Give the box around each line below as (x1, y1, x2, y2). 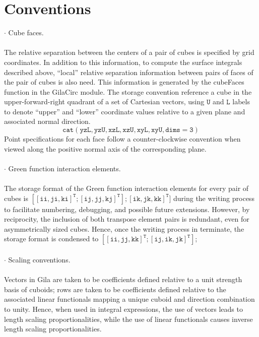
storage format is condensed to (4, 233, 99, 244)
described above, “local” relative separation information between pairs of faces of (4, 66, 253, 77)
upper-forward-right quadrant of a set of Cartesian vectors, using (4, 96, 205, 107)
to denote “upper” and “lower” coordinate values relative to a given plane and (4, 106, 245, 116)
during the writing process (173, 192, 254, 203)
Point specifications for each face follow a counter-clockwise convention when (4, 133, 241, 144)
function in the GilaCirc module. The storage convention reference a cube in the (4, 86, 252, 97)
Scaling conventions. (8, 254, 71, 264)
